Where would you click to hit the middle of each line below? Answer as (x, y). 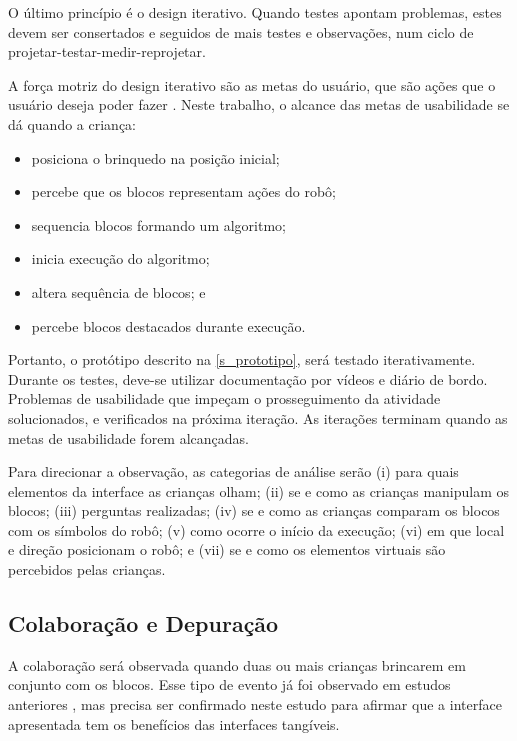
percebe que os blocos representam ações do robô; (183, 191)
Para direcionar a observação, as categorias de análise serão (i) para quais (233, 471)
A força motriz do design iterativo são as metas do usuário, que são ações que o (252, 84)
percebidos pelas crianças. (87, 569)
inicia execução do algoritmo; (120, 258)
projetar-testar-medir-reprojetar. (107, 51)
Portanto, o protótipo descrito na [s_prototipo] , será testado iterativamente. (242, 359)
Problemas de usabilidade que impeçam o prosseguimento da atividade (224, 398)
